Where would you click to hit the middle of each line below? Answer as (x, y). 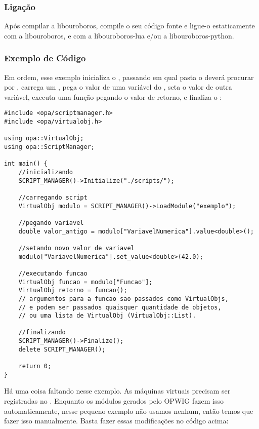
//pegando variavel (51, 223)
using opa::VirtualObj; (44, 139)
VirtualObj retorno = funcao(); (73, 290)
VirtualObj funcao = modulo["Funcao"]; (85, 282)
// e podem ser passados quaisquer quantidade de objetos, (120, 307)
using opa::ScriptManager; (49, 147)
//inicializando (46, 172)
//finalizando (42, 333)
